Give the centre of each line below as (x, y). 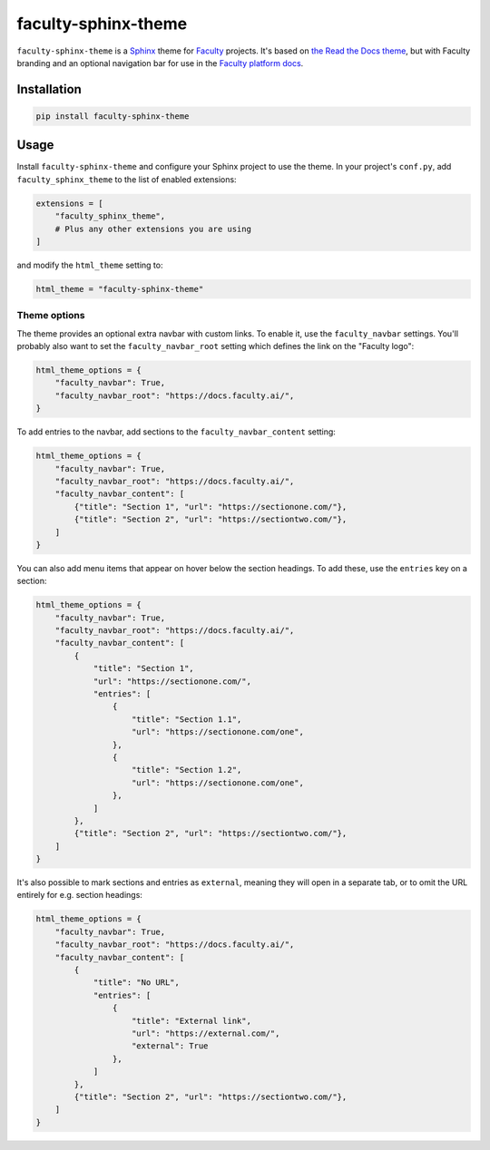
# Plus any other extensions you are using (153, 229)
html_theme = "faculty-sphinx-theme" (120, 289)
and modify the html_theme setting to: (90, 265)
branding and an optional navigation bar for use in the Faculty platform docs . (160, 63)
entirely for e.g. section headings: (79, 895)
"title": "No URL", (137, 983)
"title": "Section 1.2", (187, 770)
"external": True (170, 1046)
